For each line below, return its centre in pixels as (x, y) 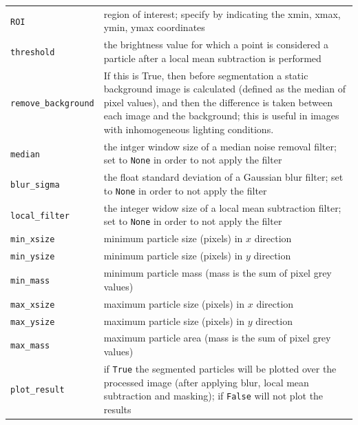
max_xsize (33, 305)
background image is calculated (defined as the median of (225, 89)
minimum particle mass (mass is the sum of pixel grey (218, 273)
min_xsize (33, 240)
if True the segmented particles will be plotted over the (220, 368)
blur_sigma (35, 185)
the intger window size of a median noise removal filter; (220, 146)
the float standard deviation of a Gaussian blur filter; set (223, 177)
